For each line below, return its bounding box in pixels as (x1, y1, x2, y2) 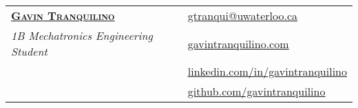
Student (11, 43, 48, 59)
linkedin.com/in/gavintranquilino (187, 63, 347, 79)
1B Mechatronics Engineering (11, 28, 153, 43)
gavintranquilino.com (187, 35, 289, 52)
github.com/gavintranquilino (187, 83, 326, 99)
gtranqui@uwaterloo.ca (187, 8, 297, 23)
